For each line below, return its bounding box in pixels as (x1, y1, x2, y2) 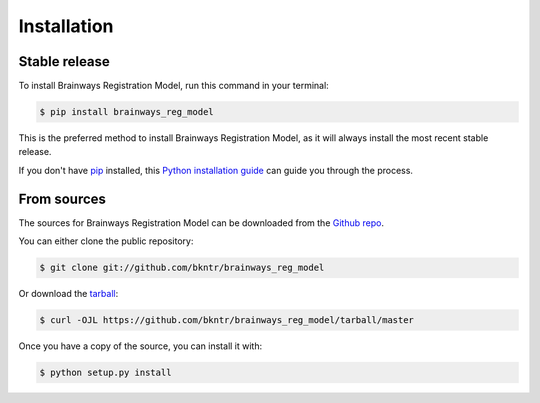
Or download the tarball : (18, 288, 119, 300)
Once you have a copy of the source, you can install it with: (18, 340, 263, 352)
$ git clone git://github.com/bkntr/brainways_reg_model (39, 262, 325, 274)
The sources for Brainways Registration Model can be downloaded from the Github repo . (18, 216, 385, 229)
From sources (18, 190, 107, 207)
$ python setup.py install (39, 367, 172, 379)
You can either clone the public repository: (18, 235, 194, 247)
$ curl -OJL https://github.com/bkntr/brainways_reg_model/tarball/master (39, 315, 415, 326)
